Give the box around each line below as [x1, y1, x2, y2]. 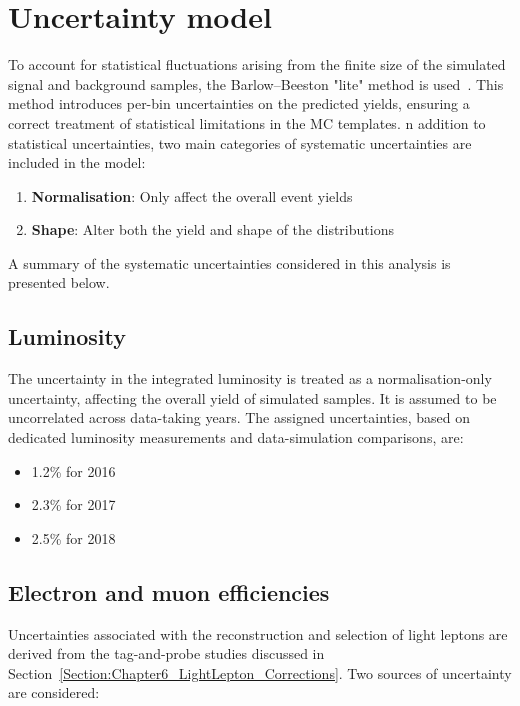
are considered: [8, 682, 100, 703]
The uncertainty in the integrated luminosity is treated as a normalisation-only [8, 368, 492, 389]
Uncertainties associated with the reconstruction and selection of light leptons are [8, 623, 508, 644]
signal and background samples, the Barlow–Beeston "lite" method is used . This [8, 73, 504, 94]
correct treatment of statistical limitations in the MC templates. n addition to [8, 112, 486, 133]
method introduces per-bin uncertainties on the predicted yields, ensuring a [8, 93, 470, 114]
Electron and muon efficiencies [8, 576, 330, 607]
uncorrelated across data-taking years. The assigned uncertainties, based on [8, 407, 470, 428]
